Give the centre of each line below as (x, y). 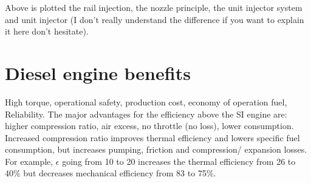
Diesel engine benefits (98, 72)
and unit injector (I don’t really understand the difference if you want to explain (155, 19)
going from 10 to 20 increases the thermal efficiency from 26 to (179, 161)
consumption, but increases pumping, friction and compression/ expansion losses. (156, 149)
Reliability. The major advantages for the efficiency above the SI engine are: (146, 114)
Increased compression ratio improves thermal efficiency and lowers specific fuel (152, 137)
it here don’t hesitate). (47, 31)
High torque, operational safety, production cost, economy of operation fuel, (146, 101)
